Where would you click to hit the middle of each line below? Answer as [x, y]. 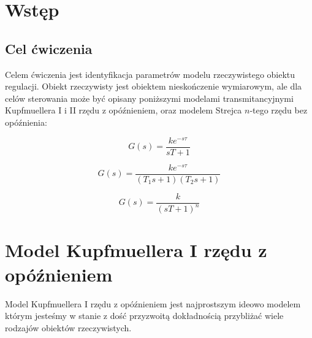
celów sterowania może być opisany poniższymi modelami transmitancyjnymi [149, 98]
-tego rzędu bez [279, 110]
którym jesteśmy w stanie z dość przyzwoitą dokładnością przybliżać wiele [144, 316]
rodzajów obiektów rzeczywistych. [68, 327]
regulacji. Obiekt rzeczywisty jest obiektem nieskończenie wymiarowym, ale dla [154, 86]
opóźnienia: [26, 122]
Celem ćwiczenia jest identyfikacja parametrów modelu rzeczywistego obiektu [150, 74]
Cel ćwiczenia [49, 48]
